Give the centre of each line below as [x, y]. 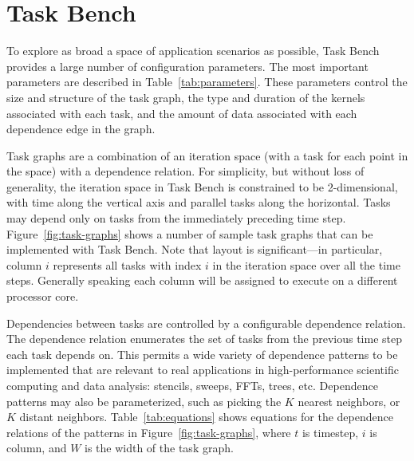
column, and [37, 448]
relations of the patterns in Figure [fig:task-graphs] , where [149, 432]
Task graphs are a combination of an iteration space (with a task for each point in [207, 155]
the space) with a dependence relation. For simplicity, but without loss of [185, 171]
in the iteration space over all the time [306, 264]
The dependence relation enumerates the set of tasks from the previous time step [205, 339]
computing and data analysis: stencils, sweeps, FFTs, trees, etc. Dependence [192, 385]
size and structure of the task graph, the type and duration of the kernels [186, 97]
